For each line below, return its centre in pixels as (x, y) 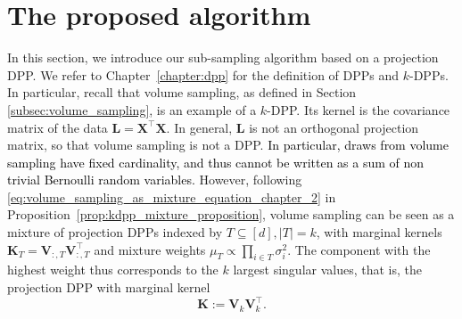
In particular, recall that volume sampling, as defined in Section (182, 92)
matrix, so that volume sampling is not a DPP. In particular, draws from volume (228, 145)
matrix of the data (58, 127)
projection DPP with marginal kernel (109, 287)
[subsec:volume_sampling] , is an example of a (132, 109)
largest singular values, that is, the (328, 270)
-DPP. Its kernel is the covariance (359, 109)
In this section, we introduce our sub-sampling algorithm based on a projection (223, 57)
